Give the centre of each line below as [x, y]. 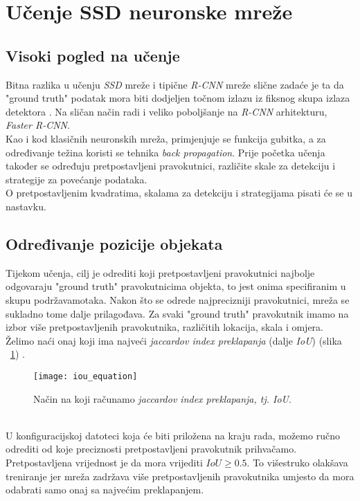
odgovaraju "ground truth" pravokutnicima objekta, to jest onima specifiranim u [176, 286]
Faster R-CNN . [38, 125]
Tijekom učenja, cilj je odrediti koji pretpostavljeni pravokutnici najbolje [160, 272]
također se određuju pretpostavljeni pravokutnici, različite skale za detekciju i [171, 166]
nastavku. [26, 206]
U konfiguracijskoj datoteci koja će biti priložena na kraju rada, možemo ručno [173, 435]
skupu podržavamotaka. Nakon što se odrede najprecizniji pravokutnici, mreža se [178, 299]
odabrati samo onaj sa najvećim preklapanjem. [105, 490]
